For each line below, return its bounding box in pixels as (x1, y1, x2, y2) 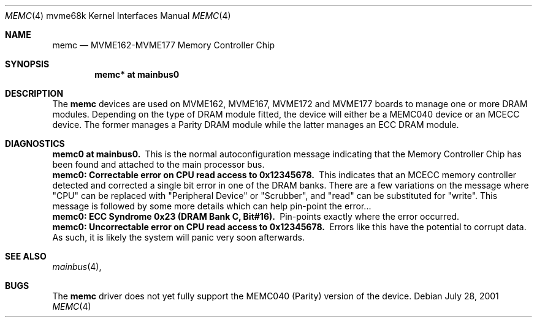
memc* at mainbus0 (94, 69, 180, 80)
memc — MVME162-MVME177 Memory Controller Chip (52, 40, 275, 50)
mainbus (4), (52, 261, 102, 272)
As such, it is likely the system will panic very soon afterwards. (52, 232, 305, 242)
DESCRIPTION (5, 88, 64, 99)
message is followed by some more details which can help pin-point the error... (52, 201, 371, 211)
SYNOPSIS (5, 59, 50, 69)
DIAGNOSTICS (5, 138, 65, 149)
